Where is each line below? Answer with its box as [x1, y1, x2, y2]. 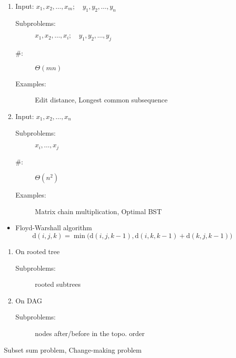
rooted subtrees [35, 279, 81, 289]
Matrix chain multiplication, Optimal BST [35, 206, 162, 216]
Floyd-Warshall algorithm [15, 222, 92, 233]
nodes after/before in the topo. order [35, 328, 145, 338]
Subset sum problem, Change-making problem [4, 344, 142, 355]
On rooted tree [15, 246, 60, 256]
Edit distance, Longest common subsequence [35, 95, 168, 105]
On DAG [15, 295, 42, 305]
